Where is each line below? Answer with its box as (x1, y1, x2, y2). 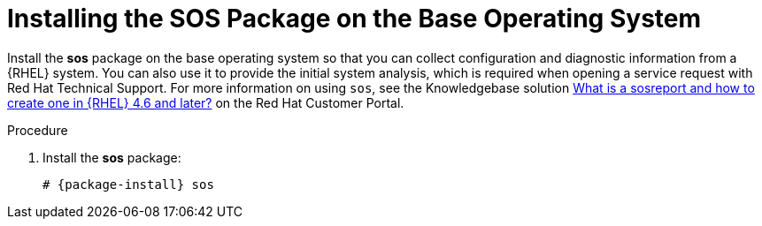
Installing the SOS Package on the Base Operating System (7, 4, 702, 34)
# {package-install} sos (42, 177, 214, 192)
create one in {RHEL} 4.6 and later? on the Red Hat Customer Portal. (7, 94, 404, 110)
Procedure (7, 122, 68, 138)
